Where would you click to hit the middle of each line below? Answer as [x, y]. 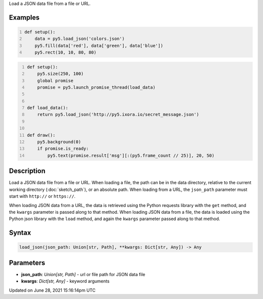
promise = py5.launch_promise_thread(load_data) [96, 87]
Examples [24, 17]
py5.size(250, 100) [60, 74]
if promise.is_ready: [63, 149]
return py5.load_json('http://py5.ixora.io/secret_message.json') [118, 115]
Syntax [20, 233]
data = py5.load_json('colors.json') [80, 39]
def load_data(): [47, 108]
